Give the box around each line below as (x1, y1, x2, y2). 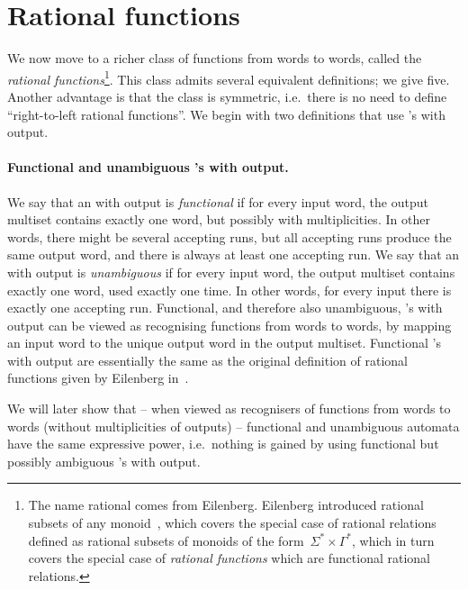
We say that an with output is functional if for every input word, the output (7, 192, 428, 211)
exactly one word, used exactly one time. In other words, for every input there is (7, 280, 452, 299)
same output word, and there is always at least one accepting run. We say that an (7, 245, 460, 264)
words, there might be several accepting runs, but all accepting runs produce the (7, 227, 452, 246)
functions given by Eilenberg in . (7, 368, 189, 387)
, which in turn (352, 531, 435, 549)
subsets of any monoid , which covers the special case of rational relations (28, 513, 436, 532)
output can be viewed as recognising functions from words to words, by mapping (7, 315, 452, 334)
